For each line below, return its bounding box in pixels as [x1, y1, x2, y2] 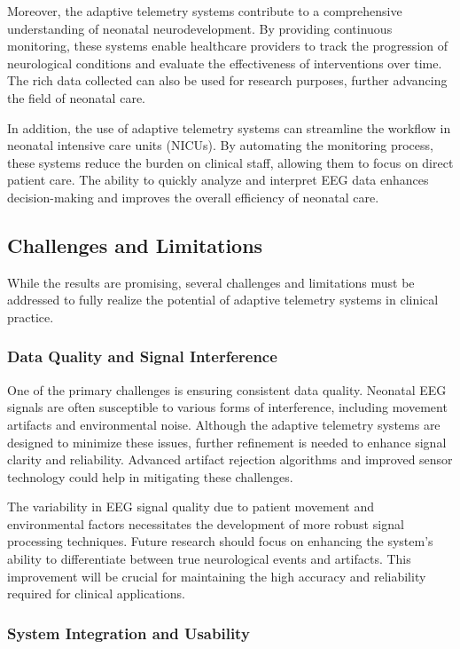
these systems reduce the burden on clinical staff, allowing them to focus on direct [7, 153, 454, 171]
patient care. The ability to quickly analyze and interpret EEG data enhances [7, 170, 429, 189]
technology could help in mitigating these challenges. [7, 467, 293, 486]
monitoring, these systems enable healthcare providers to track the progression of [7, 36, 448, 55]
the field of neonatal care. [7, 88, 145, 107]
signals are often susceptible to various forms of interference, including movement [7, 398, 448, 416]
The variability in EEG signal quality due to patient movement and [7, 497, 375, 516]
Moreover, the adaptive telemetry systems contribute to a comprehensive [7, 2, 402, 20]
